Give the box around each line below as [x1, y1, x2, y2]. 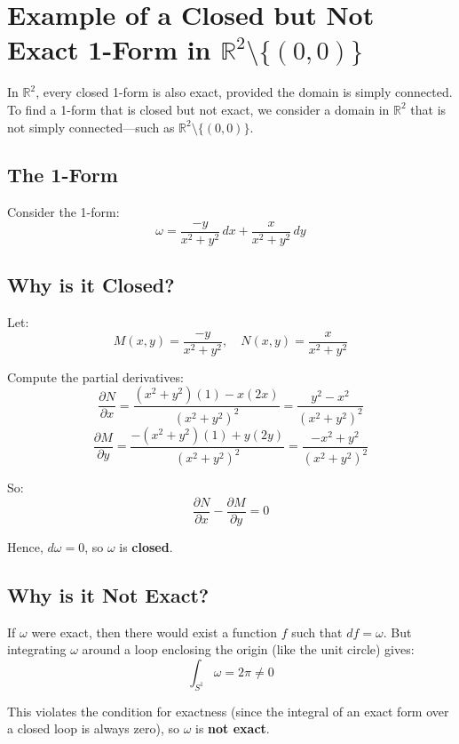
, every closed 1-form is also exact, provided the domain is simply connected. [36, 83, 453, 101]
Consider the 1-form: [7, 203, 120, 221]
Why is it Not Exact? [7, 580, 210, 608]
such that [291, 622, 343, 641]
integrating [7, 640, 67, 659]
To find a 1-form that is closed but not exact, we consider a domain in [7, 100, 390, 118]
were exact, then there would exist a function [31, 622, 278, 641]
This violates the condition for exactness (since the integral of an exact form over [7, 701, 449, 720]
